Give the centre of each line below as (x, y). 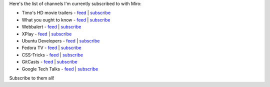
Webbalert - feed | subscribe (51, 27)
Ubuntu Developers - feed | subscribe (61, 40)
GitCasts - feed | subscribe (49, 62)
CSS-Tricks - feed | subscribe (52, 54)
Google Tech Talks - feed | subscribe (60, 69)
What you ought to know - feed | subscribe (66, 19)
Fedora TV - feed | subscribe (52, 48)
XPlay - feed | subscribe (47, 34)
